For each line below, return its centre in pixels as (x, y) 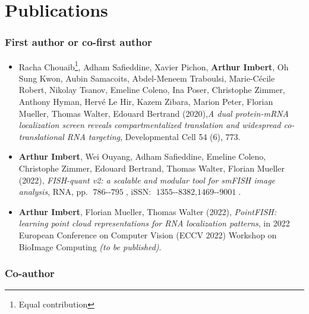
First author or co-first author (78, 42)
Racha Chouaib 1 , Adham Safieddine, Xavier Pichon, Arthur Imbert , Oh (154, 66)
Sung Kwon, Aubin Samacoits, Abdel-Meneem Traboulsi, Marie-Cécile (147, 78)
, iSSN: (138, 192)
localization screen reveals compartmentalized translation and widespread (150, 125)
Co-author (30, 273)
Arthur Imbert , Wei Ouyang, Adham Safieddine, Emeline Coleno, (142, 156)
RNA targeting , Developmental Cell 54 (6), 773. (154, 136)
